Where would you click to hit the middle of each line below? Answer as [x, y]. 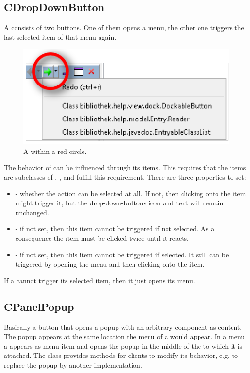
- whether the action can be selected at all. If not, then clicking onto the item [131, 193]
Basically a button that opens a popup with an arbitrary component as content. [123, 327]
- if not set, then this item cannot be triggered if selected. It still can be [122, 254]
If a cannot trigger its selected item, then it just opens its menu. [100, 280]
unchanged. [32, 212]
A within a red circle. [55, 151]
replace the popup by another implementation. [73, 365]
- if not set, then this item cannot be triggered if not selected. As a [115, 229]
